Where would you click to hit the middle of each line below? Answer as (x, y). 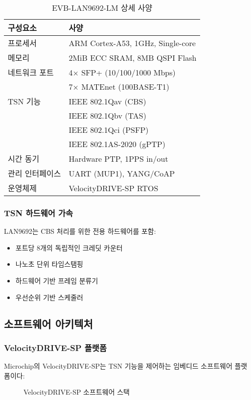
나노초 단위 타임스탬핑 (49, 264)
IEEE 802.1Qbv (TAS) (107, 115)
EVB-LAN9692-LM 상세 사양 (102, 8)
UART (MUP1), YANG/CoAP (122, 173)
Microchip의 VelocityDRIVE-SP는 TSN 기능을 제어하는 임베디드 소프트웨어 (118, 366)
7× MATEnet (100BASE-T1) (119, 87)
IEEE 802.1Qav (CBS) (107, 101)
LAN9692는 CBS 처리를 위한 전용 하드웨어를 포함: (80, 231)
